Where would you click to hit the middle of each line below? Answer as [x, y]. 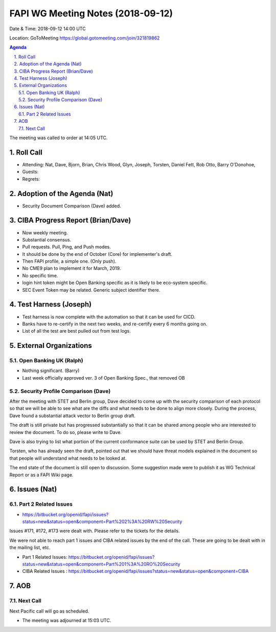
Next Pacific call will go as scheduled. [49, 611]
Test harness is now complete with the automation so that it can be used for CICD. [109, 317]
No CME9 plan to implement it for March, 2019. [72, 268]
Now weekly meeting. [45, 232]
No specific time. [40, 275]
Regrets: [31, 179]
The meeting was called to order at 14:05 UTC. [59, 138]
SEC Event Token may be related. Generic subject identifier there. [91, 290]
